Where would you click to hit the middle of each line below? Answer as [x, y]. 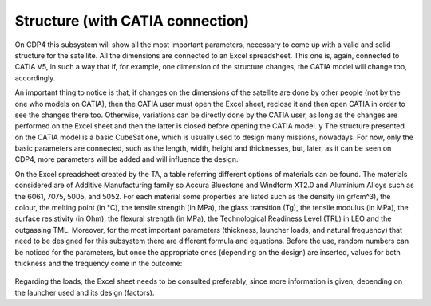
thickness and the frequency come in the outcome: [99, 263]
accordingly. [35, 78]
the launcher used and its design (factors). [85, 292]
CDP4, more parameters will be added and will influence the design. [127, 159]
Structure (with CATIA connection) [132, 21]
